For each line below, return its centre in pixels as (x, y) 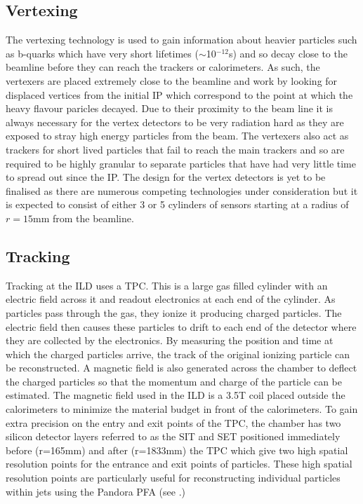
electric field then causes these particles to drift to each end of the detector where (181, 326)
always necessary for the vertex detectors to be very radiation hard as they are (175, 122)
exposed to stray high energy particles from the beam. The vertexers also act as (177, 136)
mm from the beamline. (83, 218)
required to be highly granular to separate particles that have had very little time (181, 163)
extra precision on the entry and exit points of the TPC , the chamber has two (173, 422)
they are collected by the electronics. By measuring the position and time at (170, 340)
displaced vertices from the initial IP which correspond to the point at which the (179, 94)
